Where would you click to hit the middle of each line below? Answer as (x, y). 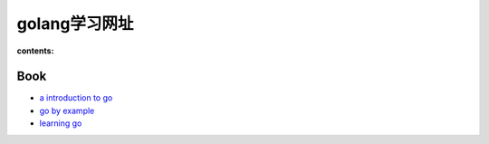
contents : (35, 51)
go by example (67, 110)
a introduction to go (76, 98)
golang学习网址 (75, 24)
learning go (61, 123)
